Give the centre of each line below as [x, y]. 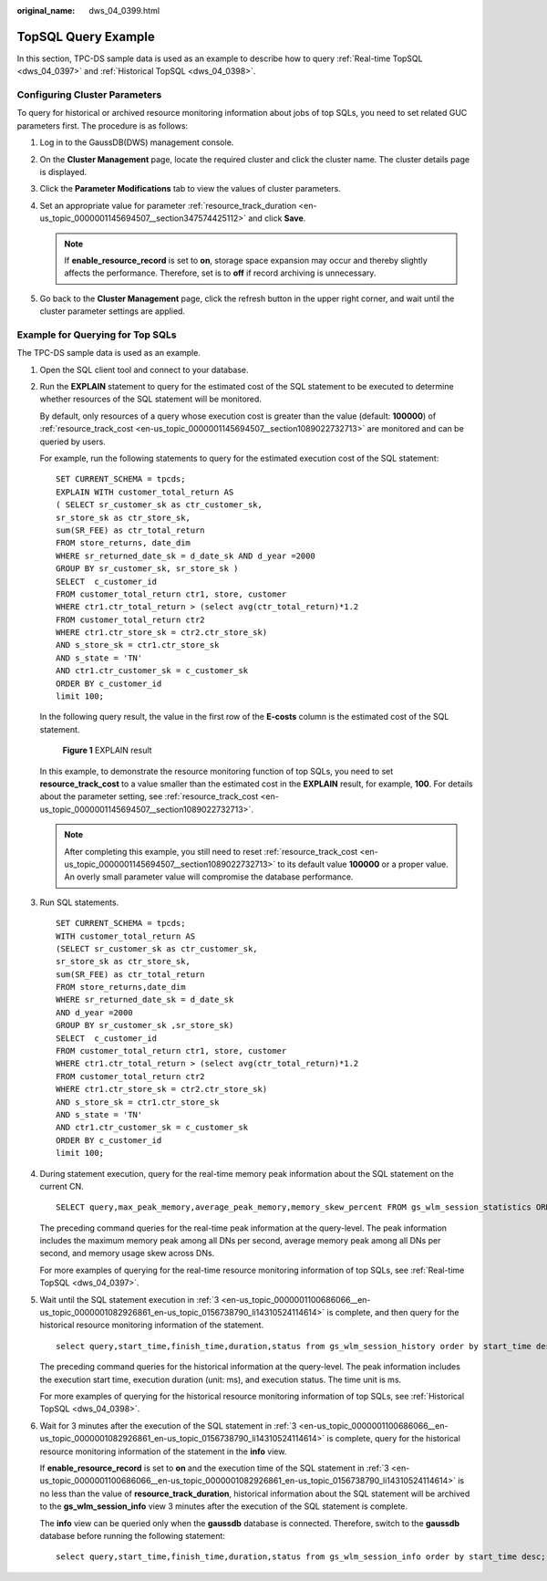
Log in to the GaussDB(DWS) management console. [137, 142]
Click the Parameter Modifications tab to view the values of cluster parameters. [190, 189]
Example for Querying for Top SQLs [97, 335]
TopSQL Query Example [86, 36]
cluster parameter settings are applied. [113, 311]
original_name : [46, 10]
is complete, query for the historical [393, 1439]
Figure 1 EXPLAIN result [107, 750]
